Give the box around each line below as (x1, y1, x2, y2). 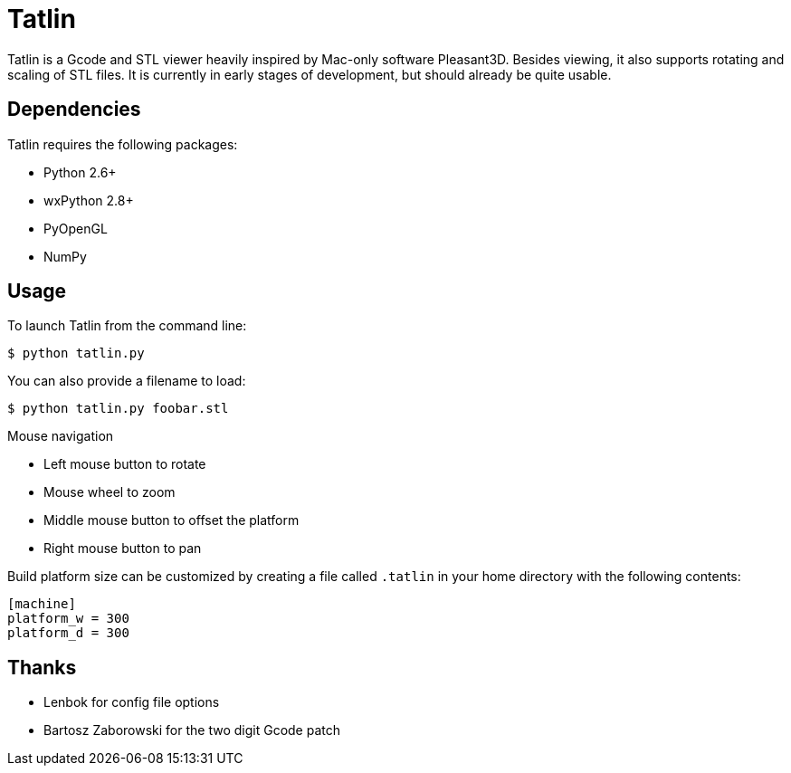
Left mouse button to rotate (43, 456, 206, 472)
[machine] (7, 596, 76, 612)
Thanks (7, 655, 77, 679)
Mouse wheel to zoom (43, 484, 176, 501)
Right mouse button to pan (43, 540, 202, 557)
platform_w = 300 (7, 611, 129, 626)
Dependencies (7, 98, 141, 121)
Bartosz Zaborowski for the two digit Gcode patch (43, 722, 340, 739)
